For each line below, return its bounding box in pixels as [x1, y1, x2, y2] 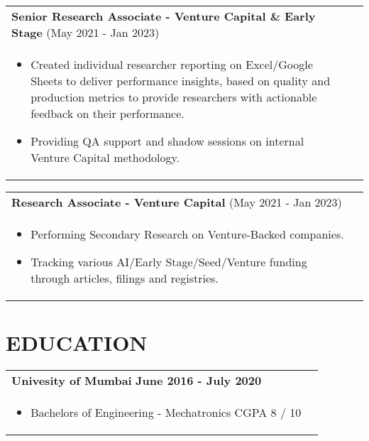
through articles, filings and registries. [31, 270, 219, 286]
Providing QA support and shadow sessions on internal [31, 133, 304, 149]
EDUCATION [6, 328, 148, 357]
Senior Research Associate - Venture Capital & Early [11, 8, 316, 24]
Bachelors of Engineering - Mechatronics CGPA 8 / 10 [31, 404, 302, 421]
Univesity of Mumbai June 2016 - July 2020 [11, 372, 262, 389]
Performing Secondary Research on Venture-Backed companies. [31, 226, 344, 242]
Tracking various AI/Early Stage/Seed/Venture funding [31, 254, 307, 270]
